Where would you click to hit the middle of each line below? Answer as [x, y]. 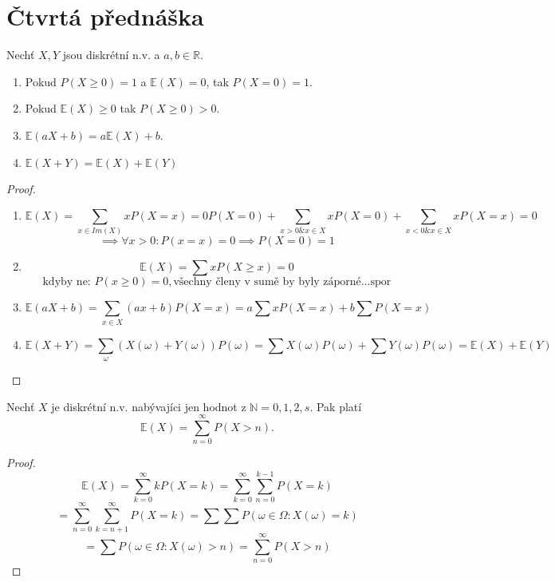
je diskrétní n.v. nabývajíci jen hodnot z [149, 406]
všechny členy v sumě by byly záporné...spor [282, 282]
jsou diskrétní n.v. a [111, 55]
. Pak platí [336, 406]
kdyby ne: [67, 282]
